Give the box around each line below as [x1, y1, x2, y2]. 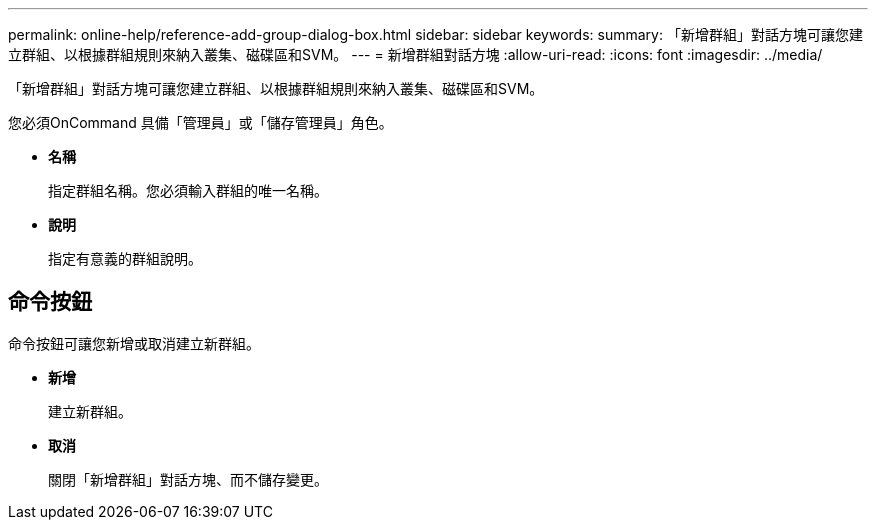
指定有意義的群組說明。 [48, 250, 202, 267]
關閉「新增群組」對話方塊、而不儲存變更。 [48, 470, 328, 488]
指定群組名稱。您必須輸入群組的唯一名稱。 [48, 182, 328, 199]
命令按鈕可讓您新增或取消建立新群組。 [8, 334, 260, 352]
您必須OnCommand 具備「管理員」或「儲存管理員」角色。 [8, 114, 393, 131]
